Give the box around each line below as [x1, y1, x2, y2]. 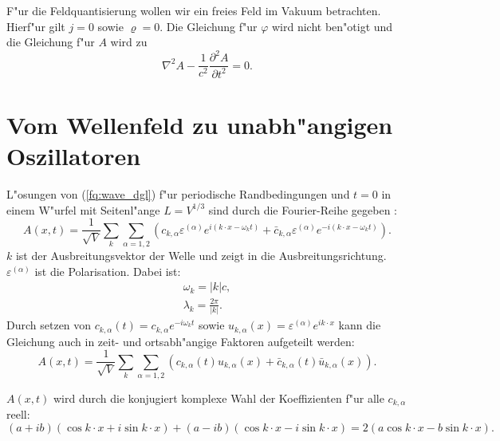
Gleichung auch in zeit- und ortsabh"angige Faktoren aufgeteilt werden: [6, 333, 355, 349]
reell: [6, 406, 30, 423]
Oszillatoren [6, 140, 141, 172]
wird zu [110, 33, 148, 50]
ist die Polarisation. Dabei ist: [34, 262, 181, 279]
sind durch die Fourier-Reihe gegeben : [208, 201, 398, 218]
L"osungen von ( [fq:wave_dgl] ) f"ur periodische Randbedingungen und [6, 186, 350, 202]
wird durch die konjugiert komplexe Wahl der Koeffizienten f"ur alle [53, 389, 384, 406]
